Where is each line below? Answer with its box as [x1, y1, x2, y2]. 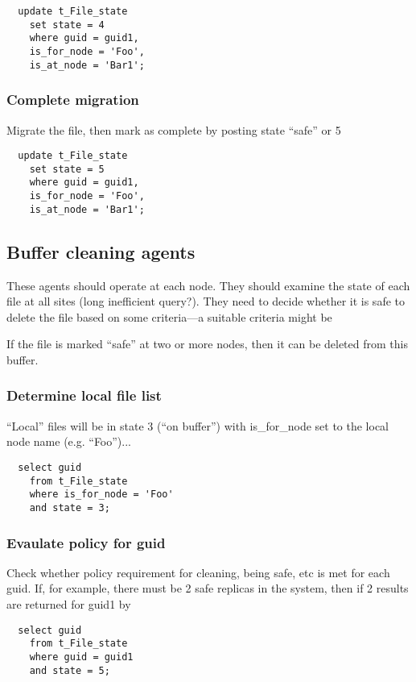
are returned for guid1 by [6, 595, 131, 612]
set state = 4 [29, 19, 105, 31]
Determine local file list [6, 385, 162, 405]
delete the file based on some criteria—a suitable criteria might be [6, 308, 332, 325]
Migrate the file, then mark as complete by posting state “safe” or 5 [6, 121, 341, 138]
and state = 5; [29, 664, 110, 676]
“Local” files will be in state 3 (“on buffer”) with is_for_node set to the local [6, 417, 389, 434]
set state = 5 [29, 163, 105, 175]
